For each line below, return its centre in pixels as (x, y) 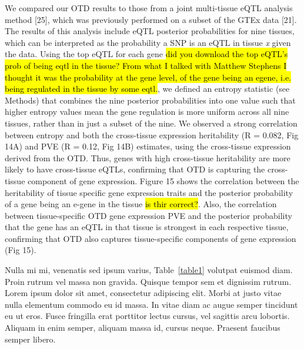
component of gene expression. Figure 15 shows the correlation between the (163, 180)
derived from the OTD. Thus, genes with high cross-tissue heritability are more (148, 157)
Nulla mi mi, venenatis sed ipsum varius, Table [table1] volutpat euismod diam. (149, 270)
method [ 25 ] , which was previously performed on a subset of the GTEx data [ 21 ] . (151, 19)
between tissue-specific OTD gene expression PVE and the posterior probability (148, 215)
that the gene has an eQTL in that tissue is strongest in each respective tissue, (147, 227)
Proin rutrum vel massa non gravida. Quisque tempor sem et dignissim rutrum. (148, 281)
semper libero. (30, 339)
